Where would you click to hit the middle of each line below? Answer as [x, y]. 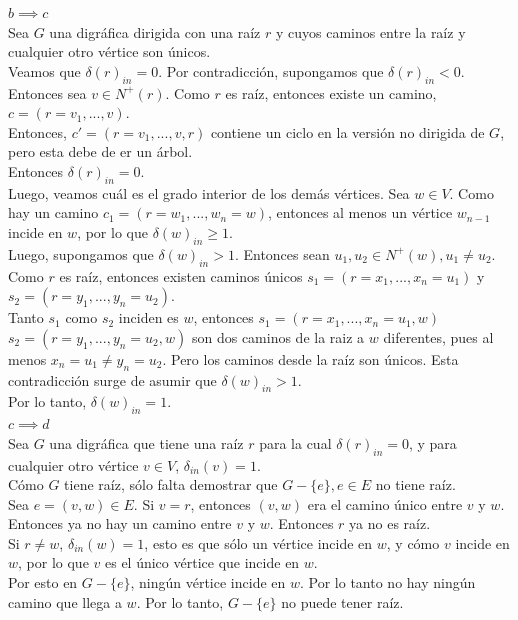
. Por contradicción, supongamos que [271, 70]
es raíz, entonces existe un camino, [331, 92]
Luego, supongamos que [81, 253]
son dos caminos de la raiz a [278, 336]
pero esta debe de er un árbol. [100, 151]
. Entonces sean [282, 253]
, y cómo [413, 542]
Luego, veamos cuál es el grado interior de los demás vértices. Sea [209, 192]
